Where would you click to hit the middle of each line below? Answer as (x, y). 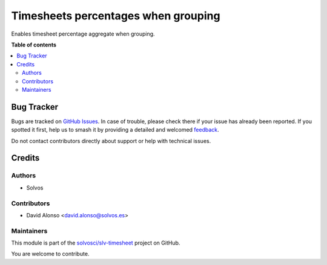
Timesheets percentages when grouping (116, 16)
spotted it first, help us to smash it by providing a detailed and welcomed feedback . (115, 130)
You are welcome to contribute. (50, 254)
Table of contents (34, 45)
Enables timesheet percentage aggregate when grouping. (83, 34)
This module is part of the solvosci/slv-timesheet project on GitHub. (96, 243)
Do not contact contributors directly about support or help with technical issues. (111, 141)
